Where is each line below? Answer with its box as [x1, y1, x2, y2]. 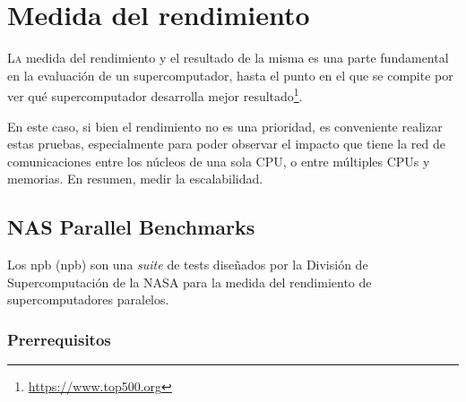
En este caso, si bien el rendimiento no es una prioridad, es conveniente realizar [7, 116, 443, 135]
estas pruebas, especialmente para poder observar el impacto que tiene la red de [7, 134, 446, 153]
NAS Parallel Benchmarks [7, 213, 255, 241]
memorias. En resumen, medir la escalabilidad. [7, 169, 263, 188]
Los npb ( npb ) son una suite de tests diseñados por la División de [7, 255, 368, 274]
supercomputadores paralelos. [7, 290, 169, 309]
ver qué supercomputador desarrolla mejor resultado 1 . [7, 84, 303, 105]
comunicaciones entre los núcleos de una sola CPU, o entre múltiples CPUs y [7, 151, 430, 170]
